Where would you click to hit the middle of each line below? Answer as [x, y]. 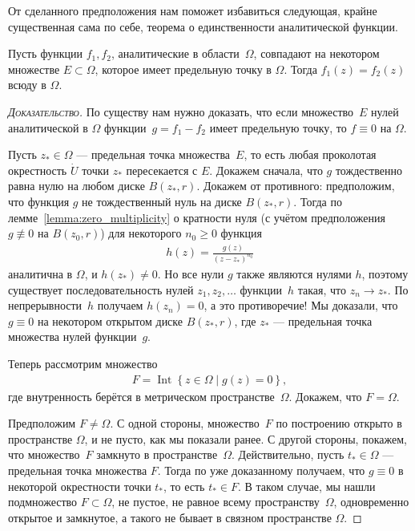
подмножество [43, 502]
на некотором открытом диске [111, 320]
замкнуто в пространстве [157, 454]
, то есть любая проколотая [310, 154]
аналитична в [40, 273]
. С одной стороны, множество [185, 423]
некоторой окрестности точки [80, 486]
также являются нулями [294, 273]
